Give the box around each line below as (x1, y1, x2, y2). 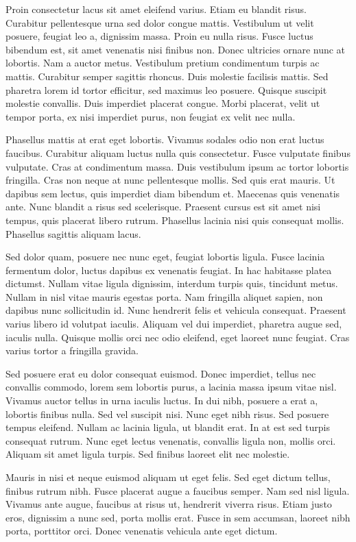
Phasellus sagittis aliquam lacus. (5, 226, 141, 241)
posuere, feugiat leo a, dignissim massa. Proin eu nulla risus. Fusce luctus (5, 29, 313, 43)
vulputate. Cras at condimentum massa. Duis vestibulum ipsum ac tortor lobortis (5, 159, 349, 173)
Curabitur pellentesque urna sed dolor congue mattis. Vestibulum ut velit (5, 15, 314, 29)
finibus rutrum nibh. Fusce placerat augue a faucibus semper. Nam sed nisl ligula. (5, 483, 350, 497)
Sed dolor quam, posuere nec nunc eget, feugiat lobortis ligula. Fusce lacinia (5, 249, 325, 264)
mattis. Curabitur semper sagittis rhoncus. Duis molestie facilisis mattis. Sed (5, 69, 329, 83)
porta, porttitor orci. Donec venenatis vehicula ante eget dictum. (5, 523, 278, 538)
